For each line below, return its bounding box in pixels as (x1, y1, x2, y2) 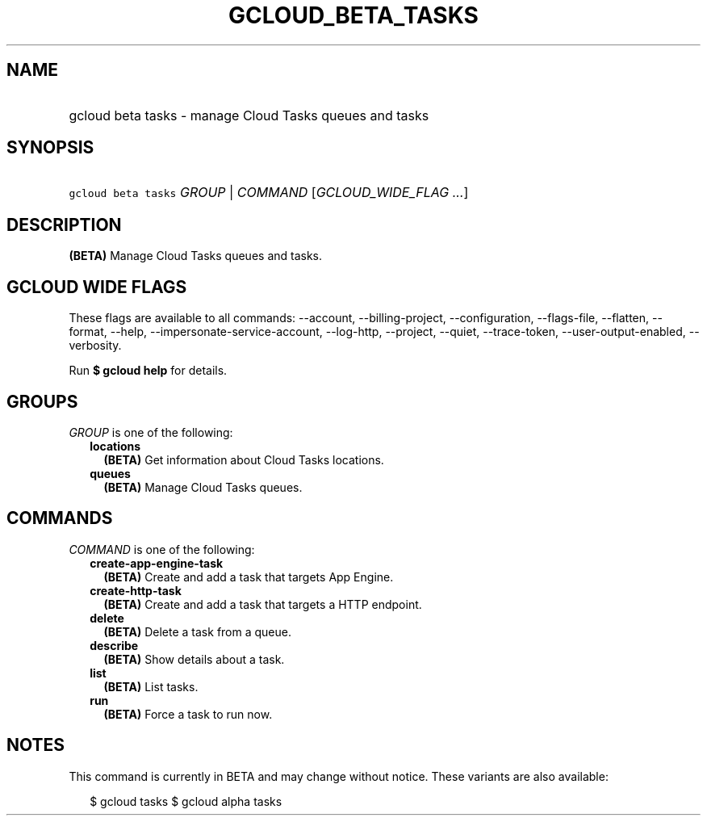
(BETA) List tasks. (103, 679, 199, 694)
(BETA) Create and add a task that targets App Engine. (103, 569, 394, 584)
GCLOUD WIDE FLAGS (6, 276, 187, 297)
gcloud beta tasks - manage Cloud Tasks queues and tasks (69, 107, 429, 124)
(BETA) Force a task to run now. (103, 707, 273, 721)
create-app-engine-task (90, 556, 224, 570)
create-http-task (90, 583, 182, 598)
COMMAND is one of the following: (69, 542, 255, 556)
